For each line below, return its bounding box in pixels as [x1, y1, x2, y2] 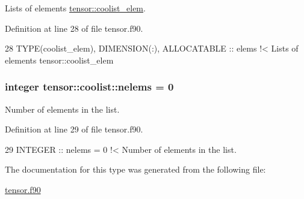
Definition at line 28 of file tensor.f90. [5, 22, 143, 34]
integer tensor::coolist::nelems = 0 [5, 79, 174, 94]
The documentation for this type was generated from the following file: [5, 163, 266, 176]
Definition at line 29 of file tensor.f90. [5, 123, 143, 135]
